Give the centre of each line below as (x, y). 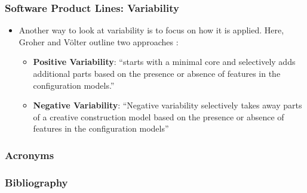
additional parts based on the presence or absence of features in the (157, 73)
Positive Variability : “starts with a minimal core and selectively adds (164, 62)
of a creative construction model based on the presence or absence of (159, 116)
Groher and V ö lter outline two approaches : (99, 41)
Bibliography (36, 182)
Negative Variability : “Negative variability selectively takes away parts (168, 105)
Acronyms (30, 155)
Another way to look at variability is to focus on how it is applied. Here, (151, 30)
